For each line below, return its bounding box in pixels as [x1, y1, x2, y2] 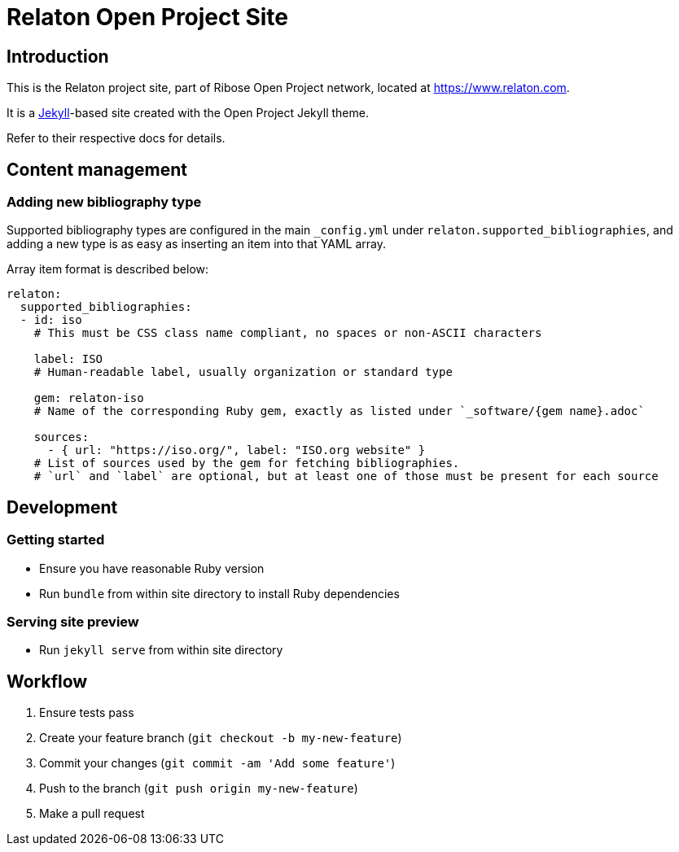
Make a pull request [39, 806, 145, 821]
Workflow [7, 671, 88, 692]
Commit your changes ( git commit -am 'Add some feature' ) [39, 756, 396, 771]
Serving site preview [7, 613, 139, 630]
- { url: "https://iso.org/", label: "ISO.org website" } [47, 443, 426, 457]
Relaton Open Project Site [7, 3, 288, 31]
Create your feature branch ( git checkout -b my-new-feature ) [39, 731, 402, 745]
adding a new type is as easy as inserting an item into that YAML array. [7, 237, 387, 251]
